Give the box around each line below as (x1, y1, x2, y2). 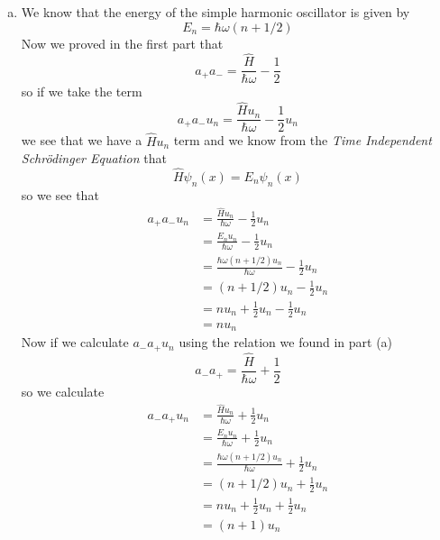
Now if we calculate (21, 333, 129, 352)
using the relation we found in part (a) (179, 333, 393, 352)
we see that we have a (21, 131, 142, 150)
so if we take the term (21, 82, 142, 101)
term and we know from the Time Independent (173, 131, 432, 150)
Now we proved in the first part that (21, 33, 224, 52)
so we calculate (21, 381, 105, 400)
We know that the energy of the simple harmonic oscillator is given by (21, 3, 410, 21)
